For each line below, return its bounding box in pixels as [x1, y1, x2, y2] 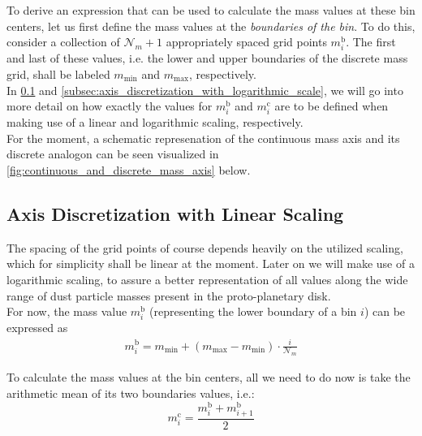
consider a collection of [6, 33, 120, 50]
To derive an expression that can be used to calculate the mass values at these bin [6, 2, 416, 18]
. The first [346, 33, 396, 50]
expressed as [6, 319, 68, 336]
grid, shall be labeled [6, 65, 110, 82]
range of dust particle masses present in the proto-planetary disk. [6, 287, 331, 304]
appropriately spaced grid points [166, 33, 327, 50]
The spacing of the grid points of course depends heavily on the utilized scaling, [6, 239, 403, 256]
